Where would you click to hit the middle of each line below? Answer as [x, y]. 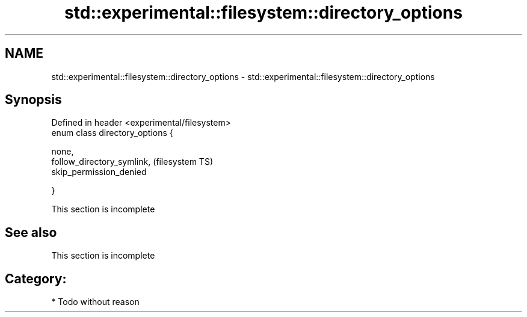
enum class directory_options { [112, 133]
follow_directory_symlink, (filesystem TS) [132, 162]
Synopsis [33, 100]
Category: [36, 279]
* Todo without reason [95, 302]
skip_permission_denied [99, 172]
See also [31, 232]
